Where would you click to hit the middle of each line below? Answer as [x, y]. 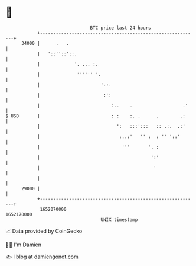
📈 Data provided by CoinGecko [44, 231]
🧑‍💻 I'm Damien [24, 245]
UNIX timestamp [119, 219]
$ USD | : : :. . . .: [95, 116]
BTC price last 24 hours [120, 28]
